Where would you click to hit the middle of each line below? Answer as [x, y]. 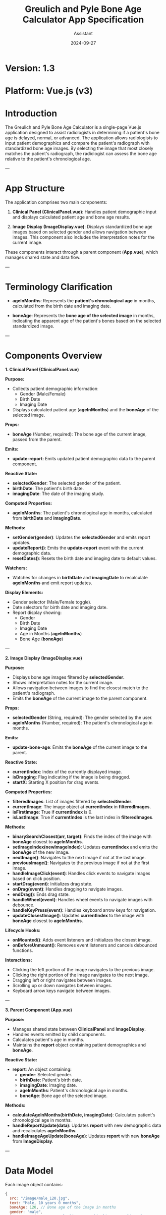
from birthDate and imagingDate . [47, 518]
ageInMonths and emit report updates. [52, 583]
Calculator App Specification [83, 20]
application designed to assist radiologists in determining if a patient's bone [82, 133]
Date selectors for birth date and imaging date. [60, 607]
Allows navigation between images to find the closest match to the [80, 688]
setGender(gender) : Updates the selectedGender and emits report [81, 537]
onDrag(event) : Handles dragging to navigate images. [68, 889]
